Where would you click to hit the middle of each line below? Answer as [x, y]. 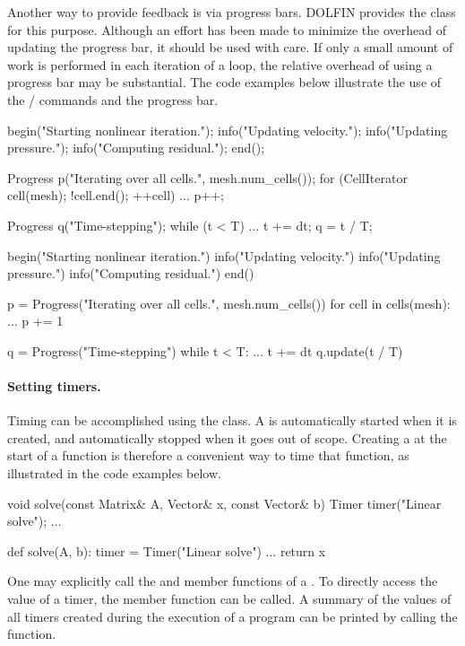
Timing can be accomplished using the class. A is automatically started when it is [232, 420]
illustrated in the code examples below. [114, 473]
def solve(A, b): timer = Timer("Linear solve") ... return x [167, 550]
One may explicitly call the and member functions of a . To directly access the [223, 581]
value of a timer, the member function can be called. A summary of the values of [229, 599]
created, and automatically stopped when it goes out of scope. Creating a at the [227, 437]
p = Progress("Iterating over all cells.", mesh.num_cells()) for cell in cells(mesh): [229, 303]
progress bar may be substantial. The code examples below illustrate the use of [224, 82]
